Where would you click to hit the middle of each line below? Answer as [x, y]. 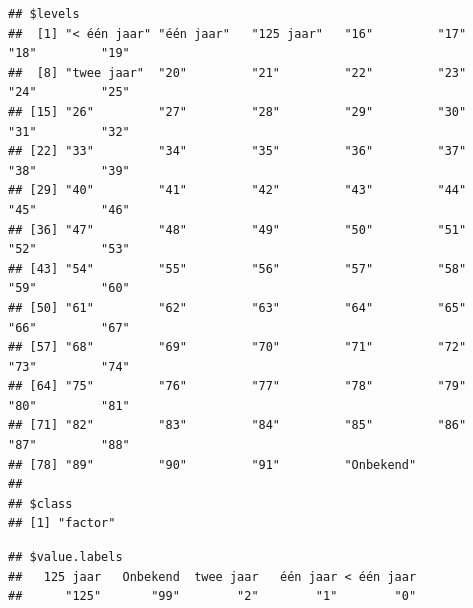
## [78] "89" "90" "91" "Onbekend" [212, 464]
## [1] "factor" [62, 523]
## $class [40, 503]
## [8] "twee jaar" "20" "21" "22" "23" [237, 72]
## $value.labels [65, 557]
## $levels [44, 14]
